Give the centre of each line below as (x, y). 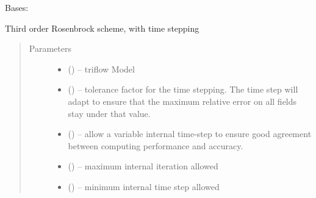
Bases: (17, 7)
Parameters (50, 48)
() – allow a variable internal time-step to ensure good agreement (190, 134)
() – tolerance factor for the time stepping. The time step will (183, 89)
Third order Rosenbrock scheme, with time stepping (102, 28)
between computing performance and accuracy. (156, 145)
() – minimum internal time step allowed (144, 186)
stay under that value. (109, 113)
